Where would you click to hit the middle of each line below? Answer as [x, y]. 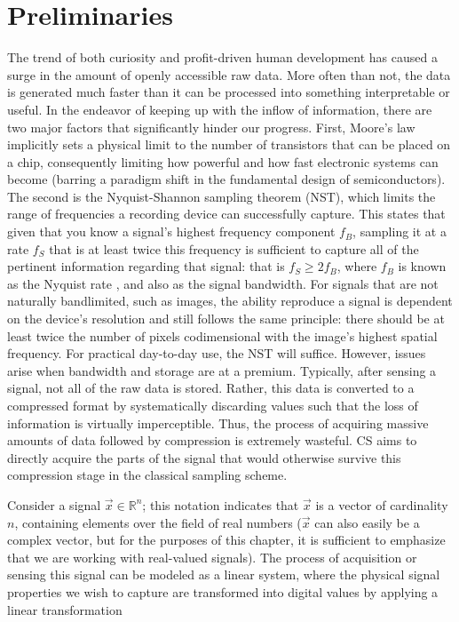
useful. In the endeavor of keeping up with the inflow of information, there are [220, 109]
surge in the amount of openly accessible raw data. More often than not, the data [229, 74]
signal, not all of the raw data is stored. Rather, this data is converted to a [211, 388]
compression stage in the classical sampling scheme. [147, 475]
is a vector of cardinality [382, 504]
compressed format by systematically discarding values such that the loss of [213, 405]
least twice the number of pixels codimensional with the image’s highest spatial [222, 335]
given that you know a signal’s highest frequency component [171, 231]
